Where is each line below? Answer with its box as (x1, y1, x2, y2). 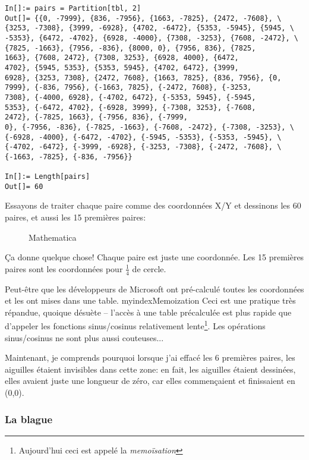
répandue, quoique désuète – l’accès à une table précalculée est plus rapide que (5, 305, 292, 318)
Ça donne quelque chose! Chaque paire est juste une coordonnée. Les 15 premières (5, 251, 304, 263)
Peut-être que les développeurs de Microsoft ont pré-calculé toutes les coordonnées (5, 282, 304, 295)
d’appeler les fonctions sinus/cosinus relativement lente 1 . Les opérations (5, 318, 266, 332)
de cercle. (132, 262, 166, 275)
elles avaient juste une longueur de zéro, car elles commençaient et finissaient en (5, 374, 295, 387)
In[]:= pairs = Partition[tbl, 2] (5, 4, 141, 12)
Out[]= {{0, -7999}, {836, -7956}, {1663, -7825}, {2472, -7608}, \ (5, 14, 282, 23)
